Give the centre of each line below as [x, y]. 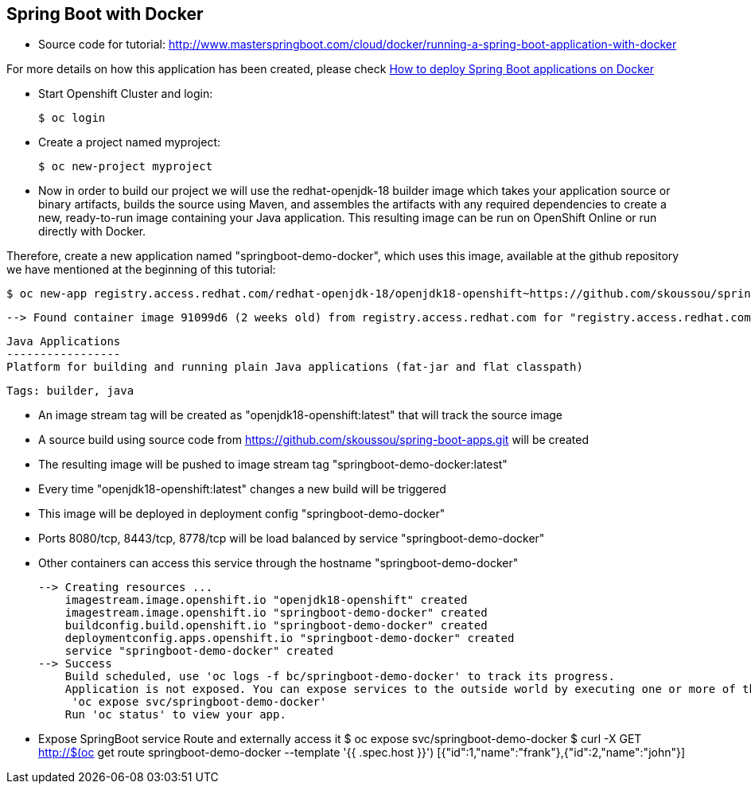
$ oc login [72, 118]
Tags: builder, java [70, 391]
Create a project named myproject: [130, 142]
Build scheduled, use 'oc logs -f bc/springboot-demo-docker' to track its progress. [340, 677]
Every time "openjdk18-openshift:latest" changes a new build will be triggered [242, 489]
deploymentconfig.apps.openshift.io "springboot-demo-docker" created [290, 638]
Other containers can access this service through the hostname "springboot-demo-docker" [278, 563]
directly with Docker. [92, 232]
